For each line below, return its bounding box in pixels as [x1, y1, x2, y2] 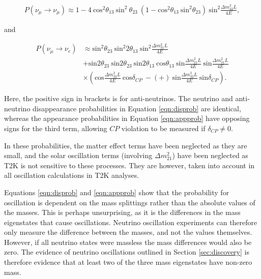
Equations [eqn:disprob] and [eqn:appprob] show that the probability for [4, 187, 229, 197]
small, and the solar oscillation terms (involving [4, 150, 153, 161]
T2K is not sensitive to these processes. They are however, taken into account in [4, 160, 255, 170]
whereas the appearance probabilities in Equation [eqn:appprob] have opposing [4, 113, 250, 123]
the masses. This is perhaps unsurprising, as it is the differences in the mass [4, 207, 241, 218]
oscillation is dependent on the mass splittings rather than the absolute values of [4, 197, 255, 207]
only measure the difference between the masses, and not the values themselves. [4, 227, 252, 237]
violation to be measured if [121, 122, 206, 133]
